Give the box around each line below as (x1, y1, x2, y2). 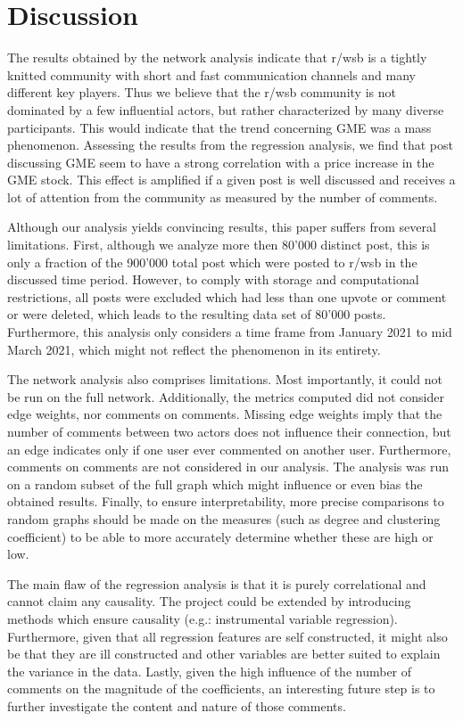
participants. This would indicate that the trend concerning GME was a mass (7, 118, 432, 136)
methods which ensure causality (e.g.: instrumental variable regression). (7, 609, 398, 627)
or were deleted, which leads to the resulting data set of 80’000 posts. (7, 305, 386, 324)
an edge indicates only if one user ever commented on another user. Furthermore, (7, 439, 451, 458)
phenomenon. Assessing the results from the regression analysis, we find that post (7, 135, 453, 154)
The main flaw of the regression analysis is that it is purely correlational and (7, 574, 426, 593)
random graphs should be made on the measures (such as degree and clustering (7, 509, 441, 528)
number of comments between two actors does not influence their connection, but (7, 422, 451, 440)
